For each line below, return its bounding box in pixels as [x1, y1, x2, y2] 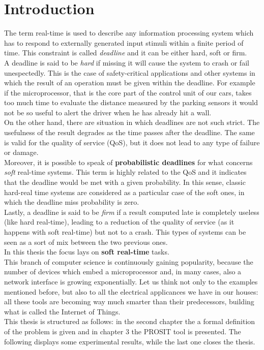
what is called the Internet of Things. [4, 306, 121, 316]
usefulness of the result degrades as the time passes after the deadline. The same [4, 127, 255, 138]
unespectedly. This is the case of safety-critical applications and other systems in [4, 67, 255, 78]
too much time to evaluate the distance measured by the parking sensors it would [4, 97, 258, 108]
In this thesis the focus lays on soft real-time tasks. [4, 246, 169, 257]
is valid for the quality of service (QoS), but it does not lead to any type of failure [4, 137, 260, 147]
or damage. [4, 147, 39, 157]
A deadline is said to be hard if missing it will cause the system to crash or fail [4, 57, 249, 68]
